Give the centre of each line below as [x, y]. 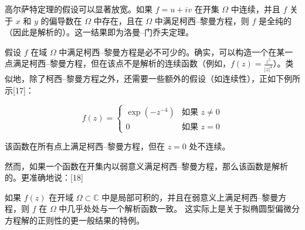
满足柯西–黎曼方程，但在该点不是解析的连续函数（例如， [121, 63]
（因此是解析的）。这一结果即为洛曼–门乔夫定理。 [99, 32]
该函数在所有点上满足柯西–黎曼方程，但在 [85, 146]
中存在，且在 [118, 20]
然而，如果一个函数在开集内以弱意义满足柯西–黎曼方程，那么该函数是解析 [146, 166]
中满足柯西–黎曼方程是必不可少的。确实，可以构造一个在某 [172, 51]
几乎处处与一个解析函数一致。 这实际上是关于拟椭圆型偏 [175, 209]
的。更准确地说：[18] [44, 177]
